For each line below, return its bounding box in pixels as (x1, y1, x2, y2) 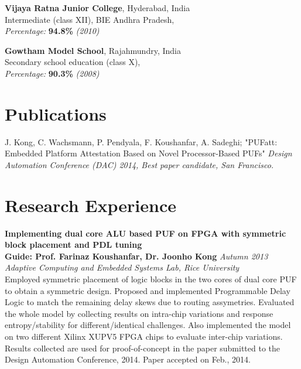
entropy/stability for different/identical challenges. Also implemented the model (5, 319, 291, 331)
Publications (5, 101, 107, 125)
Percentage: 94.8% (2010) (5, 25, 100, 37)
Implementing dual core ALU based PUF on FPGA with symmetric (5, 227, 286, 239)
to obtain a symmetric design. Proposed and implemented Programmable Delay (5, 284, 290, 296)
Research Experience (5, 193, 176, 217)
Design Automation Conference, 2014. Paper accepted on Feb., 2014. (5, 353, 251, 365)
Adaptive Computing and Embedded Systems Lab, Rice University (5, 261, 240, 274)
